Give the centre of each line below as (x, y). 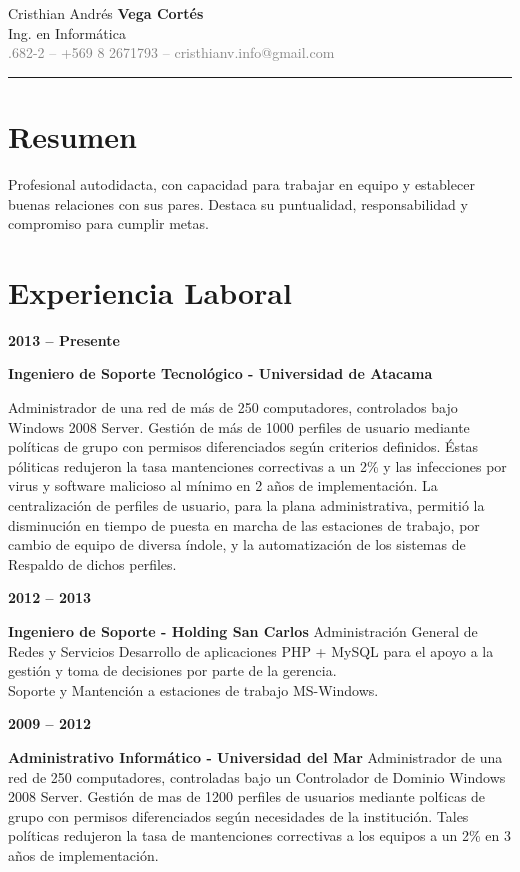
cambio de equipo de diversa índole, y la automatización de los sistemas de (237, 544)
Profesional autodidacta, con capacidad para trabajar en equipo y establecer (241, 183)
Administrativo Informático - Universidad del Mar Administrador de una (255, 756)
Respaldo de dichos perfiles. (92, 563)
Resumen (72, 135)
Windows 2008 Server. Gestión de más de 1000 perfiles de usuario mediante (239, 426)
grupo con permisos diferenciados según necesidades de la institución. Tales (238, 815)
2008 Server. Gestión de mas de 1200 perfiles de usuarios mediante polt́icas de (247, 796)
